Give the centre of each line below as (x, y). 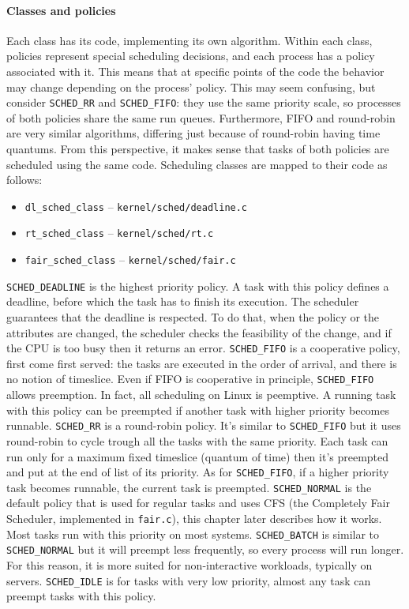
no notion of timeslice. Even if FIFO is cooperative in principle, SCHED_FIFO (190, 379)
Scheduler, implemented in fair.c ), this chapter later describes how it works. (194, 519)
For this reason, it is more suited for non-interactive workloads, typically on (189, 565)
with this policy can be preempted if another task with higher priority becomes (198, 410)
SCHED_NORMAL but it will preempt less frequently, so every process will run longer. (205, 549)
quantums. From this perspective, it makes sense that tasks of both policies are (198, 149)
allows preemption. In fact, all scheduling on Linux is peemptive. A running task (201, 395)
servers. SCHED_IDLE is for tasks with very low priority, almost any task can (189, 580)
